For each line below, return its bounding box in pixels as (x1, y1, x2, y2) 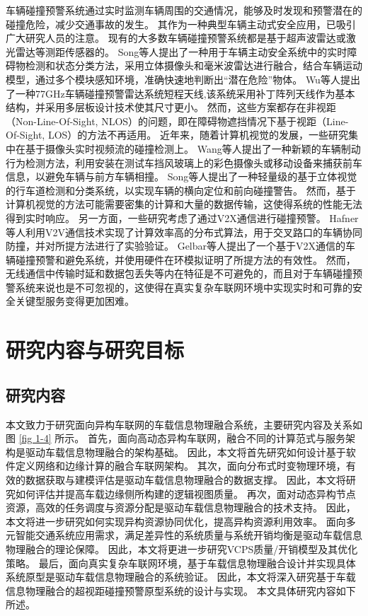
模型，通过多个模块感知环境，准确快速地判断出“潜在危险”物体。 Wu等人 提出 (6, 71, 360, 86)
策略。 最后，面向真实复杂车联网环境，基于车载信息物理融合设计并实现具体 (6, 555, 356, 570)
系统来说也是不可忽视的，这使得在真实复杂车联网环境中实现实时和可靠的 (15, 279, 352, 294)
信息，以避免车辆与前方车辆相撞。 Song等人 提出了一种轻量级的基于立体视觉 (6, 169, 357, 184)
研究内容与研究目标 (6, 335, 185, 364)
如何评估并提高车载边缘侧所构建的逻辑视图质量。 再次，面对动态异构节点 (15, 486, 356, 501)
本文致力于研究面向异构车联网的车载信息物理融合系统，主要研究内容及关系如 (6, 417, 362, 431)
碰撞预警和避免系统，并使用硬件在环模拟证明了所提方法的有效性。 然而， (15, 252, 356, 267)
